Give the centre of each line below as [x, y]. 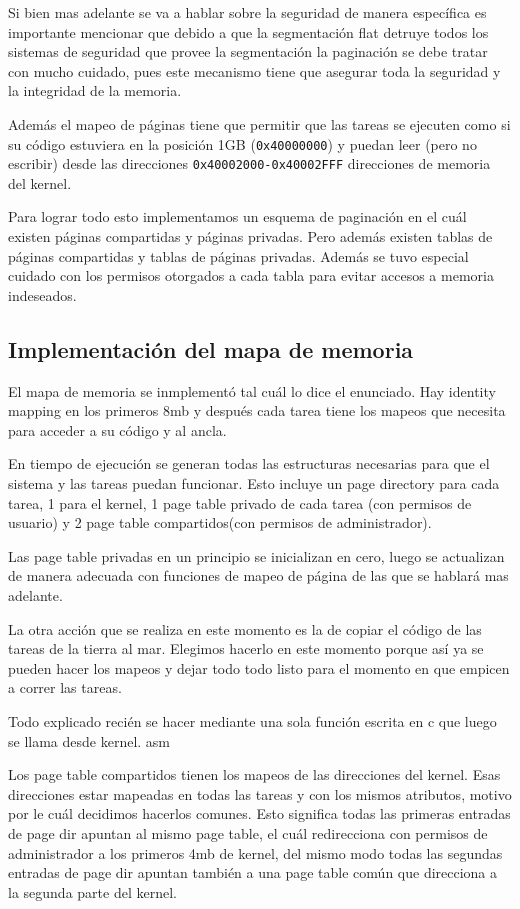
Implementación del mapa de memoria [211, 348]
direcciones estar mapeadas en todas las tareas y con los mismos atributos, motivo [260, 793]
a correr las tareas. [65, 687]
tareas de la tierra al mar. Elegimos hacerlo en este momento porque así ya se [246, 648]
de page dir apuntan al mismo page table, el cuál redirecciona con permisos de [248, 832]
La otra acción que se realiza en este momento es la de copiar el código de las [245, 628]
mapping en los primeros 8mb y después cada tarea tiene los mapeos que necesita [257, 410]
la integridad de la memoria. [95, 90]
